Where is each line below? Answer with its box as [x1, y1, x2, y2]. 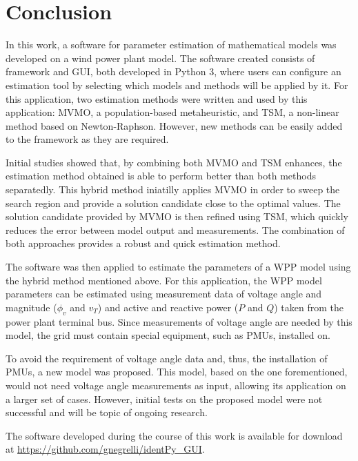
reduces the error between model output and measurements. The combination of [6, 222, 345, 237]
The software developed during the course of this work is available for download [6, 428, 343, 442]
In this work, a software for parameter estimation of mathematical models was [6, 37, 337, 52]
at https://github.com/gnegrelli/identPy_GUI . [6, 442, 205, 456]
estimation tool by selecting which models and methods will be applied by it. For [6, 77, 348, 92]
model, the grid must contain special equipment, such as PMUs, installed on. [6, 328, 330, 342]
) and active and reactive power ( [97, 300, 239, 314]
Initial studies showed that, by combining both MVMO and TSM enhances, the [6, 155, 342, 169]
